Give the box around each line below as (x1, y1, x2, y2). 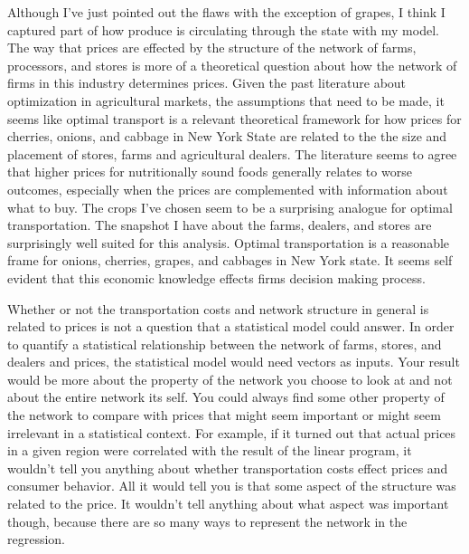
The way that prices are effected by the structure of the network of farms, (7, 38, 417, 57)
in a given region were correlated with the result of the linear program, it (7, 441, 412, 460)
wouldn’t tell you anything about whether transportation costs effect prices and (7, 458, 448, 477)
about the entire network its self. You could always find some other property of (7, 387, 445, 406)
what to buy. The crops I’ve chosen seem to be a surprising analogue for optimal (7, 197, 453, 216)
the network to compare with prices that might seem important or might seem (7, 406, 441, 425)
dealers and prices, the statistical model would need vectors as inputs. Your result (7, 352, 460, 371)
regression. (7, 530, 66, 549)
